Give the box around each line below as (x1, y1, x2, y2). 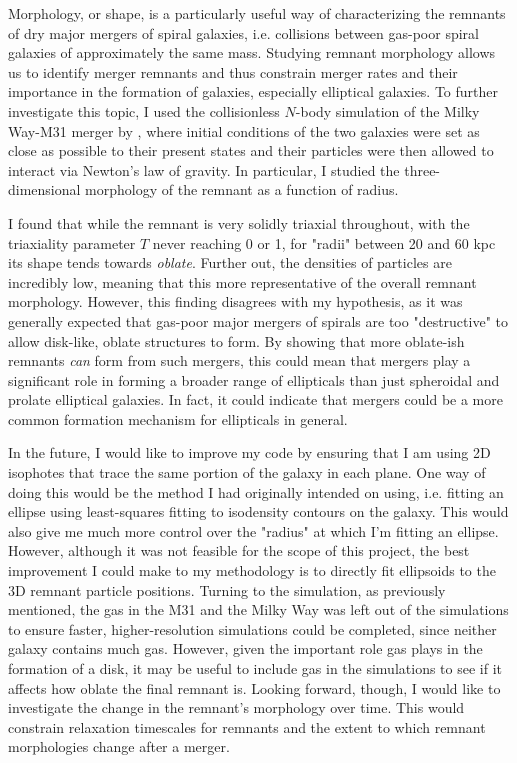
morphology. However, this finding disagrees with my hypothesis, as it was (8, 291, 463, 312)
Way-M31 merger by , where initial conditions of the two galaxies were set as (8, 120, 480, 141)
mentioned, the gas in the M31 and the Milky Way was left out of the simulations (8, 599, 509, 620)
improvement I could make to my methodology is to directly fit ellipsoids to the (8, 560, 496, 581)
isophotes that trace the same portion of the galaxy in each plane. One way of (8, 462, 486, 483)
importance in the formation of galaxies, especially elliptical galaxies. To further (8, 81, 499, 102)
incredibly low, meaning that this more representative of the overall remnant (8, 271, 477, 292)
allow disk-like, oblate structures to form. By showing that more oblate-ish (8, 330, 465, 351)
